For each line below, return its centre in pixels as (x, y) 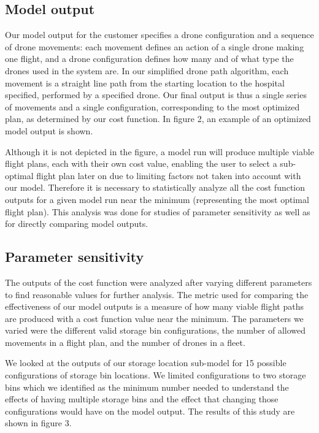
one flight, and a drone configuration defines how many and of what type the (149, 59)
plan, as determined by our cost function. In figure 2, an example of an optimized (158, 119)
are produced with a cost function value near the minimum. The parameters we (154, 318)
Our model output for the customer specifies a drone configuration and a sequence (159, 35)
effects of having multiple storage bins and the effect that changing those (142, 399)
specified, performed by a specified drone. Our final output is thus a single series (156, 95)
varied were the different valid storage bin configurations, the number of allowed (155, 330)
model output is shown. (49, 130)
